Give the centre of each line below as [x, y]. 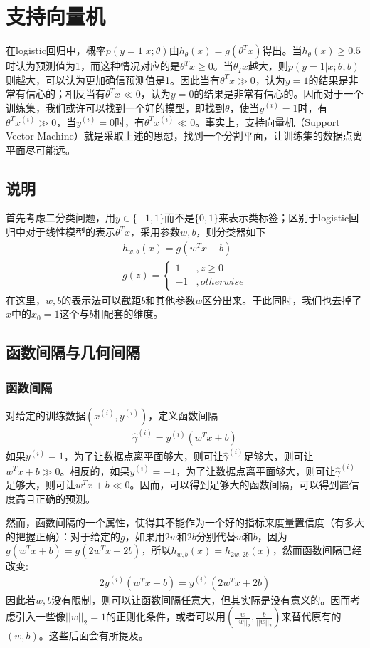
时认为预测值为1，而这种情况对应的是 [93, 66]
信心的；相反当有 [65, 94]
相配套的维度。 [128, 314]
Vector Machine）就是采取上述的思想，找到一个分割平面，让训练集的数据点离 [184, 136]
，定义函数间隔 [183, 415]
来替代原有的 [311, 616]
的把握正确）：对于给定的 [63, 536]
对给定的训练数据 [46, 415]
